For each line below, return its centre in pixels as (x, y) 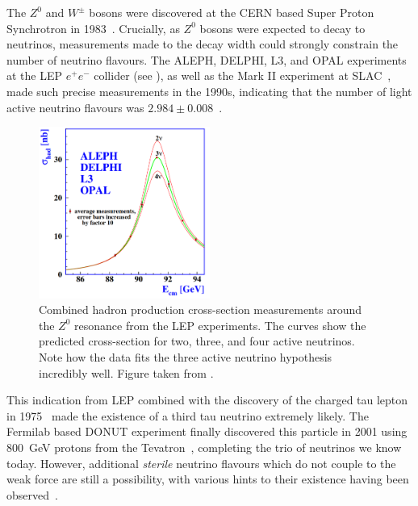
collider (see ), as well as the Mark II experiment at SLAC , (242, 75)
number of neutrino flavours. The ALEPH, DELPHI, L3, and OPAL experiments (207, 59)
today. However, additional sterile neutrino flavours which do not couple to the (201, 463)
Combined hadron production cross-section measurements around (200, 309)
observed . (32, 494)
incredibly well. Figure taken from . (126, 372)
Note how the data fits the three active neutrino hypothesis (186, 356)
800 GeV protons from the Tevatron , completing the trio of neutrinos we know (204, 447)
